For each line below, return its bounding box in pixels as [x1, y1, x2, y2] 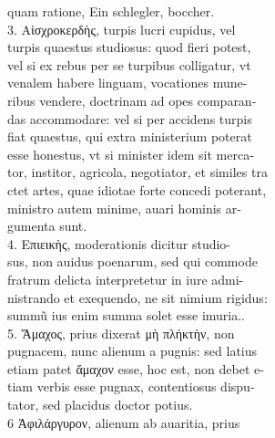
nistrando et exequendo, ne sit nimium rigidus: [7, 287, 268, 307]
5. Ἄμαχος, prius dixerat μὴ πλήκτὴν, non [7, 323, 235, 342]
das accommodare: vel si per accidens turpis [7, 109, 252, 128]
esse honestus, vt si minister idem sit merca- [7, 144, 254, 163]
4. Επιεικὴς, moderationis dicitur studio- [7, 234, 231, 253]
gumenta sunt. [7, 216, 87, 235]
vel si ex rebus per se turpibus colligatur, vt [7, 55, 251, 74]
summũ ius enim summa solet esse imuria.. [7, 306, 246, 325]
